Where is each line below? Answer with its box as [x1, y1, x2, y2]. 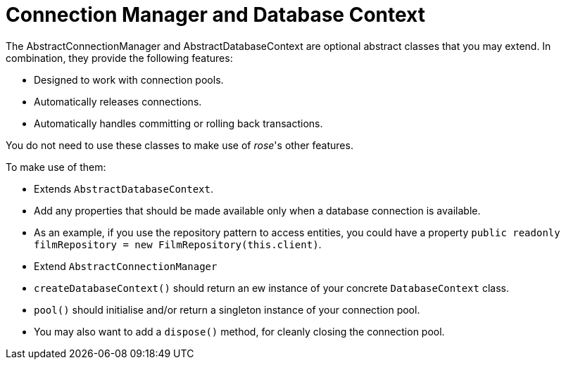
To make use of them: [6, 160, 106, 173]
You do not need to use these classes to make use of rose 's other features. [6, 139, 353, 151]
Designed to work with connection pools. [34, 73, 224, 86]
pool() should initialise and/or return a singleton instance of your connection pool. [34, 303, 420, 316]
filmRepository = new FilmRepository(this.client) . [34, 238, 322, 250]
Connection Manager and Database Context [6, 3, 425, 27]
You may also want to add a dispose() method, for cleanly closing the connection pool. [34, 325, 445, 338]
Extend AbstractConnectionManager [34, 260, 218, 272]
